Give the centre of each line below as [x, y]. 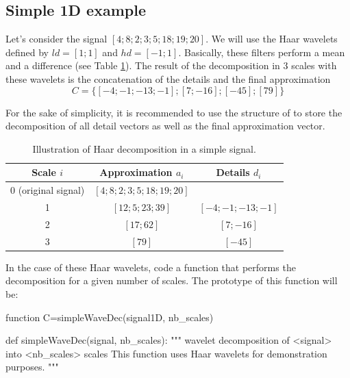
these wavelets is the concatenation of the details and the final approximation [168, 78]
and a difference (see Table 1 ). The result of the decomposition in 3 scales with [171, 65]
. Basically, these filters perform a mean [262, 52]
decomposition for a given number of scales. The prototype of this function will [172, 280]
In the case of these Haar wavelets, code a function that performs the [151, 267]
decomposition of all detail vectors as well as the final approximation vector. [165, 126]
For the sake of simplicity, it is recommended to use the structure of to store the [174, 112]
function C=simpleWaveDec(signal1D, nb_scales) [110, 317]
